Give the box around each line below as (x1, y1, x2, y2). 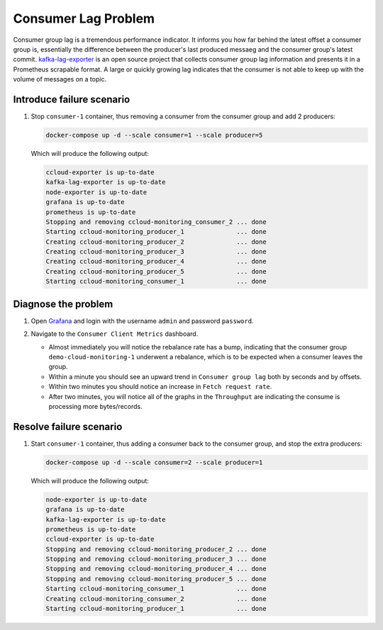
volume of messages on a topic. (13, 75, 106, 84)
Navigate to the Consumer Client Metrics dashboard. (30, 330, 199, 338)
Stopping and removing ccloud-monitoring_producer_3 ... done (45, 555, 267, 563)
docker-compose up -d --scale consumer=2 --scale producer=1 (45, 458, 263, 466)
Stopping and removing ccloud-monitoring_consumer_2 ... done (45, 218, 267, 226)
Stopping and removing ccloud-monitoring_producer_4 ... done (45, 565, 267, 573)
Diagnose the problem (13, 298, 113, 310)
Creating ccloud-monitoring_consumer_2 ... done (45, 595, 267, 602)
